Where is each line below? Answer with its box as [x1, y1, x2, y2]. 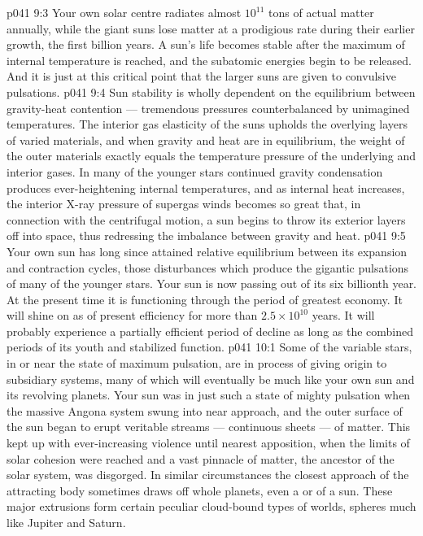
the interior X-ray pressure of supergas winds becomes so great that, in [7, 195, 361, 212]
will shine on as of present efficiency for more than [7, 307, 258, 324]
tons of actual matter [268, 4, 374, 20]
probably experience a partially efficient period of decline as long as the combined [7, 322, 414, 339]
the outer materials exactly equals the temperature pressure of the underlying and [7, 147, 416, 164]
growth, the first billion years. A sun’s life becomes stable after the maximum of [7, 36, 405, 53]
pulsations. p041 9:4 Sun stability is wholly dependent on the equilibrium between [7, 83, 416, 100]
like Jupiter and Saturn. [7, 514, 126, 530]
